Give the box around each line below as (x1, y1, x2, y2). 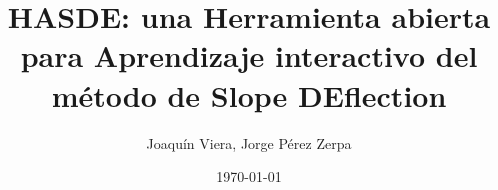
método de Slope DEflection (51, 74, 447, 115)
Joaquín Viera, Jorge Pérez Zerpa (146, 132, 352, 153)
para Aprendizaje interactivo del (20, 35, 478, 76)
